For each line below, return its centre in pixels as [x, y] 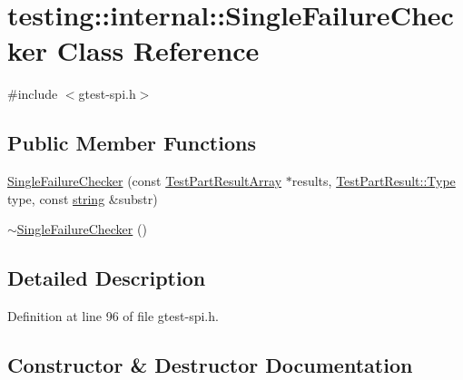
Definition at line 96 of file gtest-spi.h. [113, 316]
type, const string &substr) [83, 198]
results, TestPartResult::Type [374, 181]
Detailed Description [107, 278]
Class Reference [158, 50]
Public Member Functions [132, 143]
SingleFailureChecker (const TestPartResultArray [145, 181]
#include [33, 94]
